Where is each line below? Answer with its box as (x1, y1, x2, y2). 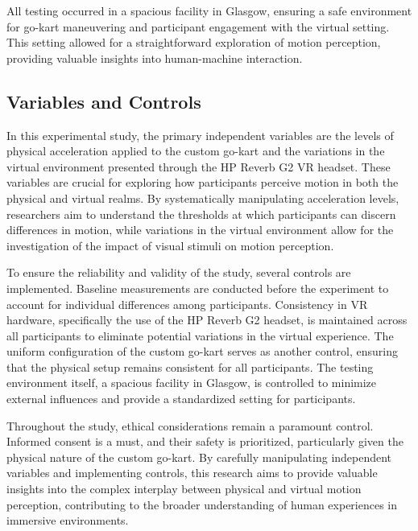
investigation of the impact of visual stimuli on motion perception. (6, 237, 334, 253)
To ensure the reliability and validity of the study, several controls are (6, 264, 351, 281)
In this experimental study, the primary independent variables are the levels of (6, 126, 394, 143)
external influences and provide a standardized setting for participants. (6, 390, 356, 407)
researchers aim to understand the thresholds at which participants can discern (6, 205, 396, 222)
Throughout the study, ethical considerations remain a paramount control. (6, 417, 374, 434)
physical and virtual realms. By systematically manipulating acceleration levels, (6, 189, 399, 206)
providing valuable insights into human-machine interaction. (6, 49, 303, 66)
